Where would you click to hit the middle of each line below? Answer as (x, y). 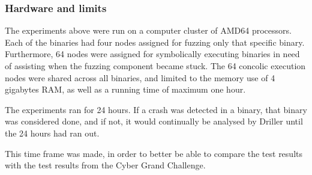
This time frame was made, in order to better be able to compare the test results (154, 153)
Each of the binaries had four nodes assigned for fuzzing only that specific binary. (155, 42)
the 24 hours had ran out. (52, 133)
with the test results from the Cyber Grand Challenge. (105, 165)
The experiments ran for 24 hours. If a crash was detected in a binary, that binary (156, 109)
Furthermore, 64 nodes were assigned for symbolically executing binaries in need (152, 54)
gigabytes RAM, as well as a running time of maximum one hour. (125, 89)
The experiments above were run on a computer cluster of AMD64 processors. (148, 30)
